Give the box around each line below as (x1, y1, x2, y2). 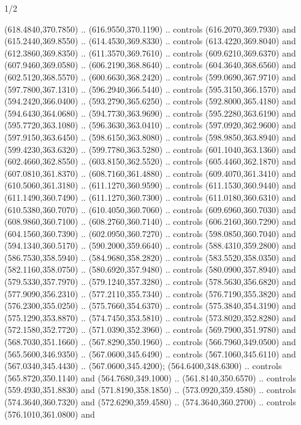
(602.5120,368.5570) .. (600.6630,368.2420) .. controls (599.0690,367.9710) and (4, 70, 296, 83)
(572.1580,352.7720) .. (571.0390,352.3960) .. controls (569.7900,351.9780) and (4, 323, 296, 336)
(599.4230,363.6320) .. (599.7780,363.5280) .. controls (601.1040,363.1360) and (4, 142, 296, 155)
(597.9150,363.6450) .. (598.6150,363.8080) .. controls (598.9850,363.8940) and (4, 130, 296, 143)
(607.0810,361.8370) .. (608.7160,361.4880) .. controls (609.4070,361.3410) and (4, 166, 296, 179)
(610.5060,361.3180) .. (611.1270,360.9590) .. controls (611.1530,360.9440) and (4, 179, 296, 192)
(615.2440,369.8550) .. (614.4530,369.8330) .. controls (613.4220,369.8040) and (4, 34, 296, 47)
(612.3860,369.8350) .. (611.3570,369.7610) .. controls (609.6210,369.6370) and (4, 46, 296, 59)
